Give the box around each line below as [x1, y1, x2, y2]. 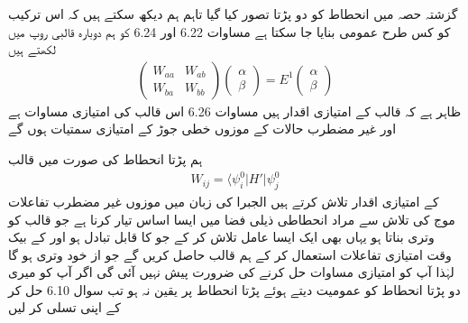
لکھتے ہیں [8, 40, 56, 59]
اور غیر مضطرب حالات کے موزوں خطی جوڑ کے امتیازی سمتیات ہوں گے [8, 119, 397, 138]
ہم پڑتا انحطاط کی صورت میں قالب [8, 150, 203, 168]
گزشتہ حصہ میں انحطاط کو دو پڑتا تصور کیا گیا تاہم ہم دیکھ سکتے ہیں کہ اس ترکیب [8, 5, 458, 23]
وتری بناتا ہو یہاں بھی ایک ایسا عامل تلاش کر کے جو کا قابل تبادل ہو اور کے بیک [8, 227, 435, 246]
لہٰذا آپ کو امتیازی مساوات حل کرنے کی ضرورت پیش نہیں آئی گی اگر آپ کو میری [8, 263, 454, 281]
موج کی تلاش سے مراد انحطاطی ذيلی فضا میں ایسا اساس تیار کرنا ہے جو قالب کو [8, 209, 455, 228]
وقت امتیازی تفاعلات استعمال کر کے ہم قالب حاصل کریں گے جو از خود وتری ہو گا [8, 245, 452, 263]
